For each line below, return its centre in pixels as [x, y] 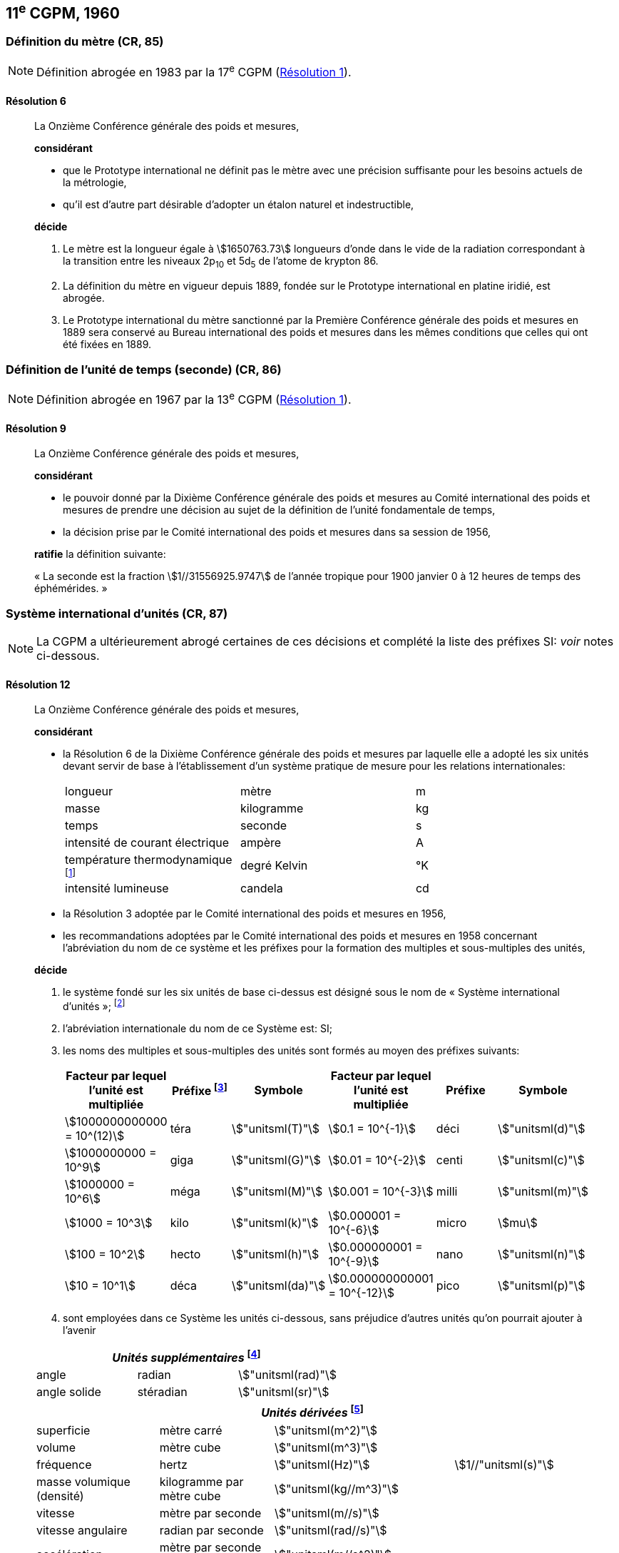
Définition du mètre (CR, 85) [85, 42]
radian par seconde [211, 1530]
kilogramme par [201, 1481]
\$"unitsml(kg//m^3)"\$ [337, 1488]
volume [56, 1447]
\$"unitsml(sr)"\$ [284, 1392]
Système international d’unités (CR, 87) [117, 613]
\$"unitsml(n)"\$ [542, 1254]
